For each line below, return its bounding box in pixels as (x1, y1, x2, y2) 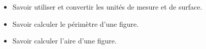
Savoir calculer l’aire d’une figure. (12, 35, 117, 46)
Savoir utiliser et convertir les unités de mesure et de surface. (12, 2, 202, 12)
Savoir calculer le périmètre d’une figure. (12, 18, 139, 29)
